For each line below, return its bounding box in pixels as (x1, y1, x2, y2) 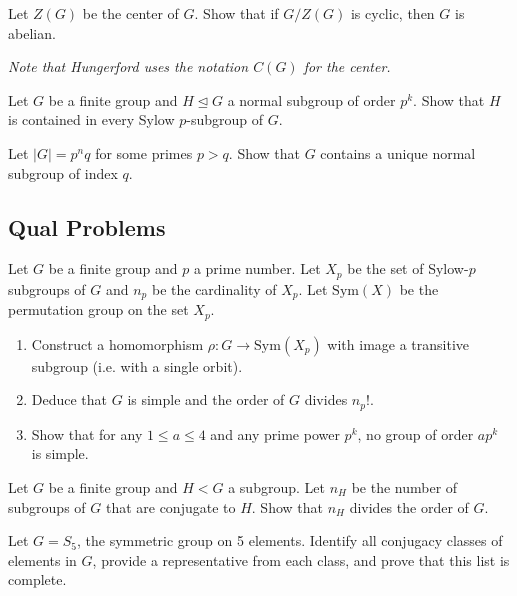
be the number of (351, 476, 458, 497)
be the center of (82, 3, 179, 23)
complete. (8, 569, 67, 590)
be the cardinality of (151, 278, 277, 299)
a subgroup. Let (228, 476, 325, 497)
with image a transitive (327, 333, 470, 354)
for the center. (303, 56, 391, 77)
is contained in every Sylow (8, 109, 175, 130)
